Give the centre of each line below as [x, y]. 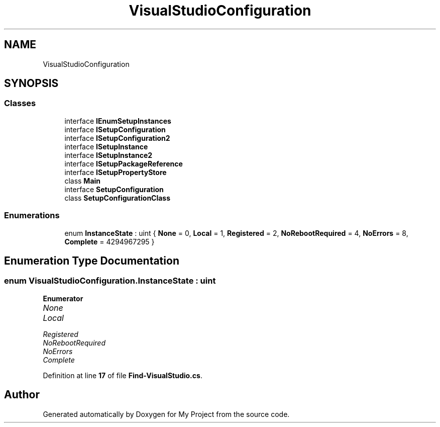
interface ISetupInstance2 [108, 155]
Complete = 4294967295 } [109, 241]
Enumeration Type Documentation [92, 261]
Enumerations [32, 216]
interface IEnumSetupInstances [118, 121]
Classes [20, 103]
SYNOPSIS [31, 83]
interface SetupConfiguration [114, 189]
